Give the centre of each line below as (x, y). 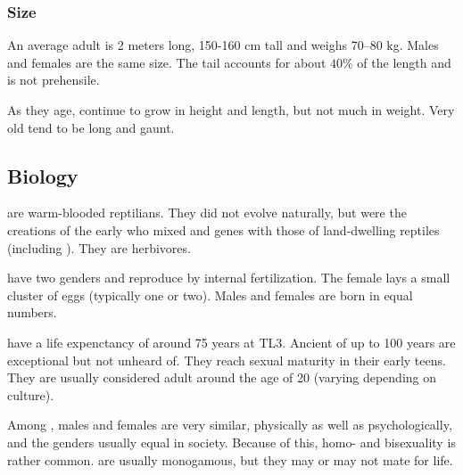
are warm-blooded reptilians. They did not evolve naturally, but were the (207, 213)
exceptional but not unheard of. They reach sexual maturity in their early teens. (227, 360)
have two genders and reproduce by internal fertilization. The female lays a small (229, 278)
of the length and (404, 62)
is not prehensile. (54, 80)
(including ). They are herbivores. (99, 247)
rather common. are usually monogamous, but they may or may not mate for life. (230, 459)
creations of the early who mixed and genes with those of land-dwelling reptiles (223, 229)
